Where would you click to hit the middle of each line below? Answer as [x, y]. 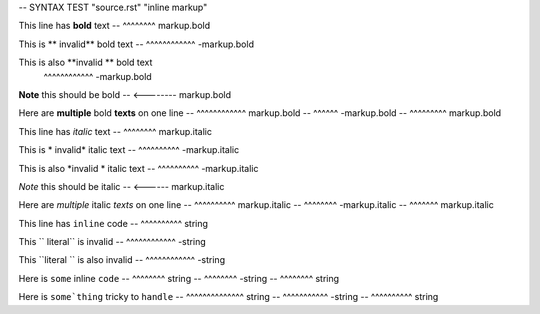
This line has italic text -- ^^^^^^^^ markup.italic [115, 131]
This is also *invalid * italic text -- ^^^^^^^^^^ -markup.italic [138, 168]
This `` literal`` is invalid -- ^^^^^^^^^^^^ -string [112, 242]
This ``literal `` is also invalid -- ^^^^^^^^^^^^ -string [121, 260]
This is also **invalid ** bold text [85, 62]
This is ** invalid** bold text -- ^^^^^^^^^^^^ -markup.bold [136, 44]
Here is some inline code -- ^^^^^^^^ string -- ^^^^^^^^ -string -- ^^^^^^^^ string [179, 278]
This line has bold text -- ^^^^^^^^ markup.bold [114, 26]
